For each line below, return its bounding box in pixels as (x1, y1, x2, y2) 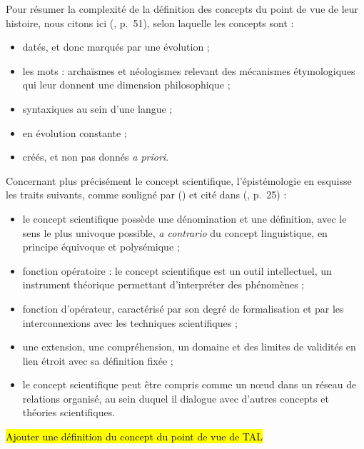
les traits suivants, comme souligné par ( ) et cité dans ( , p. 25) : (6, 187, 287, 202)
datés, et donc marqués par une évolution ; (22, 39, 210, 54)
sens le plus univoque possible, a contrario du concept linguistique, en (22, 225, 328, 240)
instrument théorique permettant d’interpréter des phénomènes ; (22, 277, 305, 292)
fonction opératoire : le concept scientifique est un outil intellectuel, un (22, 263, 332, 278)
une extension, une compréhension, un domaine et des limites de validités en (22, 339, 356, 354)
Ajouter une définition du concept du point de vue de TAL (6, 429, 263, 444)
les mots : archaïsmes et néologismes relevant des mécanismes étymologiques (22, 63, 355, 78)
